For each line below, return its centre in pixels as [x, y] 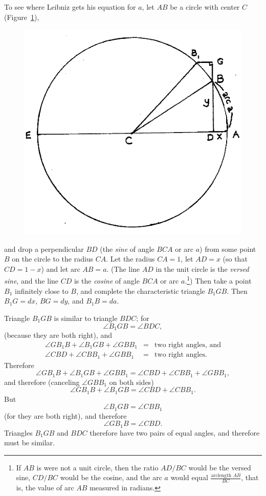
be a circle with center [205, 7]
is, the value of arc [45, 488]
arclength [221, 476]
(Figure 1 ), [22, 17]
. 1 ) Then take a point [218, 280]
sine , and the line [31, 281]
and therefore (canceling [42, 382]
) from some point [228, 249]
